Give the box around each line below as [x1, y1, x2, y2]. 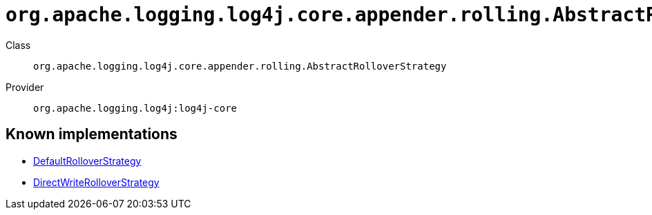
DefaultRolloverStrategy [33, 154, 142, 167]
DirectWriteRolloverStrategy [33, 176, 160, 188]
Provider [6, 81, 44, 93]
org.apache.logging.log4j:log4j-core [33, 102, 238, 114]
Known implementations [6, 125, 178, 143]
